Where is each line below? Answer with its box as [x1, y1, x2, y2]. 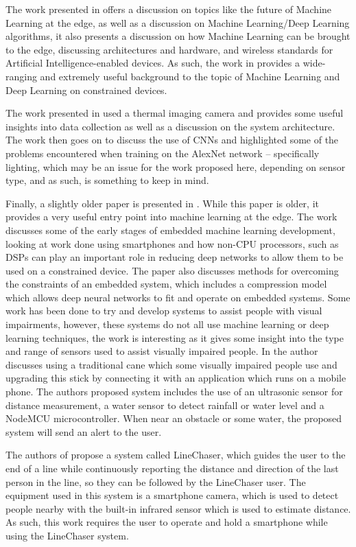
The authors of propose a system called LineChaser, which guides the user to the [5, 447, 346, 462]
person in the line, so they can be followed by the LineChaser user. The [5, 474, 306, 489]
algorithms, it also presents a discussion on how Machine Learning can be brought [5, 29, 351, 43]
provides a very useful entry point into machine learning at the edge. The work [5, 209, 337, 224]
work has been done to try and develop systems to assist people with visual [5, 303, 322, 318]
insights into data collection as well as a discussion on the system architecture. [5, 119, 335, 133]
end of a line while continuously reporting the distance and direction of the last [5, 461, 339, 475]
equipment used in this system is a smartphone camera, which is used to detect [5, 488, 339, 502]
